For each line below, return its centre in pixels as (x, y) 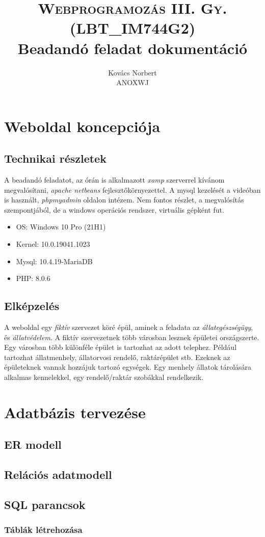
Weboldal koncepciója (82, 126)
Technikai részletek (55, 158)
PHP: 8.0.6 (33, 278)
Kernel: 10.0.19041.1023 (53, 244)
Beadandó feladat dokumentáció (132, 48)
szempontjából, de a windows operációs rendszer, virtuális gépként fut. (114, 209)
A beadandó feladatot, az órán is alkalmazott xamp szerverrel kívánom (114, 180)
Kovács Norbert (132, 72)
